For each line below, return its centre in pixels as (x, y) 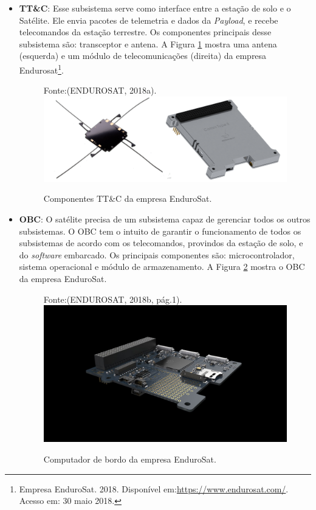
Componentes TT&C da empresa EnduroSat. (128, 198)
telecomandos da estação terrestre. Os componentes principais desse (145, 32)
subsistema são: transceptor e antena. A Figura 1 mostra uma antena (148, 43)
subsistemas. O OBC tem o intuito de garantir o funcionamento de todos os (160, 231)
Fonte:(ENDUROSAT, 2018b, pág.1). (113, 299)
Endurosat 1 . (41, 69)
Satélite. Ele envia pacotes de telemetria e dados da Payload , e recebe (149, 20)
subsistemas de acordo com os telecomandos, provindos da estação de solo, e (161, 243)
